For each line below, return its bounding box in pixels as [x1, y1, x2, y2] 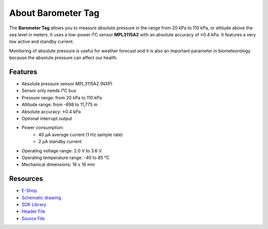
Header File [21, 209, 46, 215]
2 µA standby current [38, 139, 82, 145]
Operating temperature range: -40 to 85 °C [21, 154, 110, 160]
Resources [9, 174, 43, 183]
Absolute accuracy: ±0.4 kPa [21, 108, 81, 114]
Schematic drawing [21, 194, 62, 201]
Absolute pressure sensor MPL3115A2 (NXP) [21, 81, 113, 87]
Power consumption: [21, 125, 64, 131]
